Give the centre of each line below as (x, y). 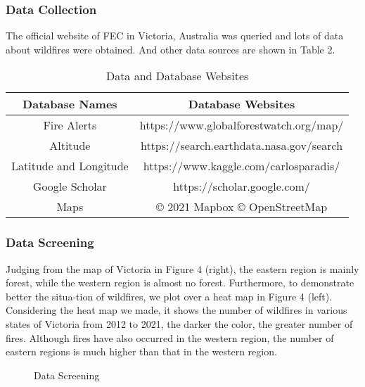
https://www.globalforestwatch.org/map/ (242, 125)
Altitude (70, 146)
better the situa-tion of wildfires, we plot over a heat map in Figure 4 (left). (169, 296)
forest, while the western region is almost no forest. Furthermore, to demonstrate (180, 283)
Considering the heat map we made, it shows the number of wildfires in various (177, 310)
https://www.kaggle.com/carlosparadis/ (242, 166)
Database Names (70, 104)
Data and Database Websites (177, 76)
